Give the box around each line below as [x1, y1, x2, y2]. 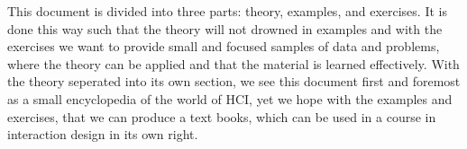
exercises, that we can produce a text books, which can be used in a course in [7, 107, 436, 126]
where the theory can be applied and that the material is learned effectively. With [7, 54, 460, 73]
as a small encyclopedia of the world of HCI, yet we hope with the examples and [7, 89, 453, 108]
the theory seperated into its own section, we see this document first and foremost [7, 72, 461, 91]
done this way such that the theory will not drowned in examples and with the [7, 19, 443, 38]
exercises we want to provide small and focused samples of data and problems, [7, 37, 440, 56]
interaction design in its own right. [7, 125, 198, 144]
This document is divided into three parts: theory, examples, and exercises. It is [7, 2, 447, 20]
